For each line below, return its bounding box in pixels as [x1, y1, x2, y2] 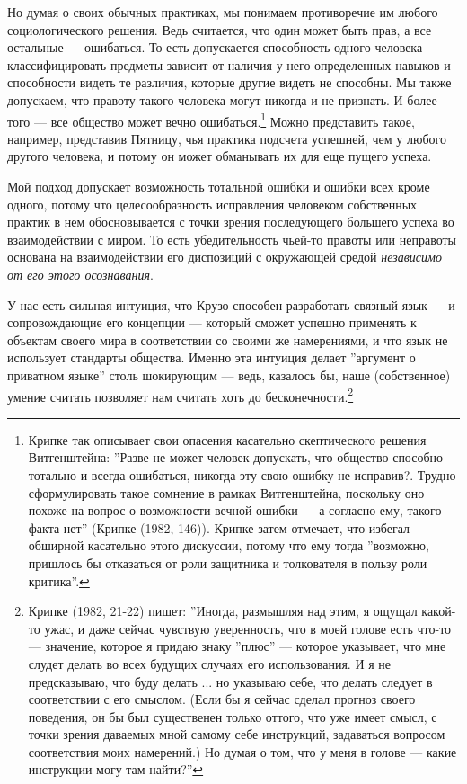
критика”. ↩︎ [28, 571, 90, 590]
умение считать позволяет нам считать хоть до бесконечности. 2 [7, 384, 354, 405]
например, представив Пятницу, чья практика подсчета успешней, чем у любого [7, 129, 446, 147]
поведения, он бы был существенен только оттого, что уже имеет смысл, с [28, 707, 437, 726]
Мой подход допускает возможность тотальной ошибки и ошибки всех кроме [7, 177, 430, 195]
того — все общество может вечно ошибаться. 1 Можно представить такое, [7, 109, 415, 130]
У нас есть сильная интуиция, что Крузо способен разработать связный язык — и [7, 295, 455, 314]
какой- [421, 601, 456, 620]
